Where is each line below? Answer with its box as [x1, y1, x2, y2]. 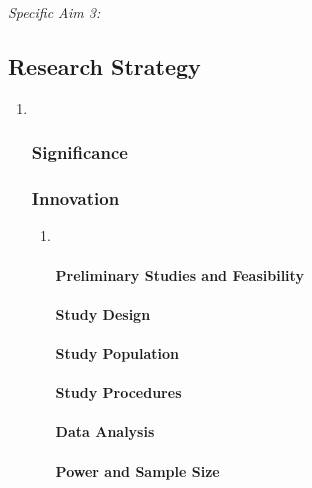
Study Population [55, 343, 180, 364]
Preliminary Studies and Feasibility [55, 264, 304, 285]
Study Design [55, 303, 151, 324]
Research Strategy [8, 50, 201, 81]
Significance [31, 140, 128, 165]
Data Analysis [55, 421, 155, 442]
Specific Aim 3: [8, 2, 101, 22]
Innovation [31, 186, 120, 211]
